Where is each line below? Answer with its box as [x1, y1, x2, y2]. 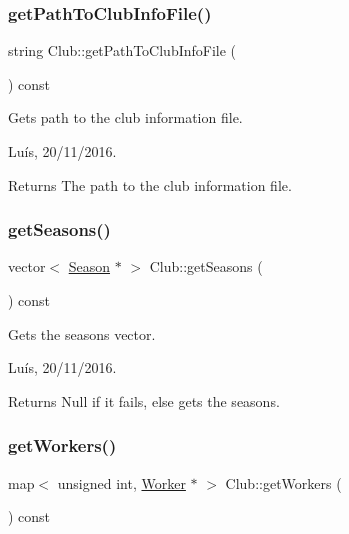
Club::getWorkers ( [225, 472, 342, 493]
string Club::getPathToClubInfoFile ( [8, 40, 237, 61]
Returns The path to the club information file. [8, 174, 292, 195]
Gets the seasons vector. [8, 323, 156, 344]
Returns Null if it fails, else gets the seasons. [8, 390, 280, 411]
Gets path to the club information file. [8, 107, 243, 128]
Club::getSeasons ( [149, 256, 263, 277]
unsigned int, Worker [57, 472, 186, 493]
